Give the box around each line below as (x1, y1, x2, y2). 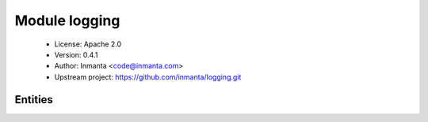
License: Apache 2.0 (54, 39, 122, 49)
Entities (14, 93, 53, 106)
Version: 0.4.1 (54, 50, 98, 59)
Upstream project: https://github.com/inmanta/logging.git (54, 72, 242, 82)
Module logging (14, 12, 120, 29)
